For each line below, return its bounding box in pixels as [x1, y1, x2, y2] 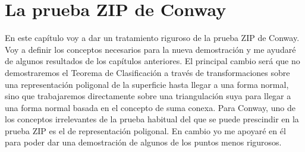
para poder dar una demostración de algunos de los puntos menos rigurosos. [5, 136, 282, 148]
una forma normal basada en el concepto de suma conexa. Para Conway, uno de [5, 101, 295, 113]
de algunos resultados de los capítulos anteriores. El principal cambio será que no [5, 55, 300, 67]
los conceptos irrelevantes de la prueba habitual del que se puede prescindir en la [5, 113, 299, 125]
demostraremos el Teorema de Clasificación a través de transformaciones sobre [5, 66, 290, 78]
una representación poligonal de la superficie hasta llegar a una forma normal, [5, 78, 289, 90]
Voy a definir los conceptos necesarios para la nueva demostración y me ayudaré [5, 43, 296, 55]
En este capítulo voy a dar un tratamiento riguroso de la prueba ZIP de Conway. [5, 31, 300, 44]
